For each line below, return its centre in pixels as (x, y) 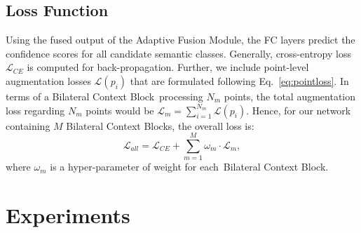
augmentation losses (48, 80)
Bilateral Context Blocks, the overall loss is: (160, 125)
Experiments (68, 215)
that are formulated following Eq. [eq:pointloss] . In (239, 80)
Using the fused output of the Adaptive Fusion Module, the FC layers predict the (180, 40)
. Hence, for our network (299, 110)
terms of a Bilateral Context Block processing (104, 96)
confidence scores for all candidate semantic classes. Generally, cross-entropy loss (178, 53)
